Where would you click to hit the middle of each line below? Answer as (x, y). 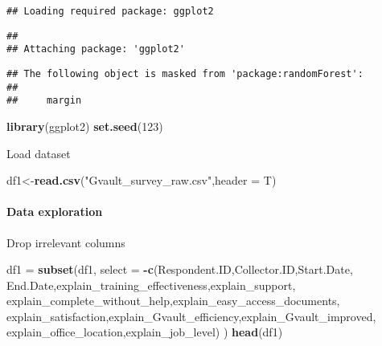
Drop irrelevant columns (66, 242)
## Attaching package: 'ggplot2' (96, 49)
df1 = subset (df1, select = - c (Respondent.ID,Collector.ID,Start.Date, (180, 269)
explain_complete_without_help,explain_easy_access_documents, (173, 301)
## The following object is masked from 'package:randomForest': (185, 73)
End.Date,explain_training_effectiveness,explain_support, (151, 285)
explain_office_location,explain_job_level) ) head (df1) (145, 332)
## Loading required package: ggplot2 (110, 11)
